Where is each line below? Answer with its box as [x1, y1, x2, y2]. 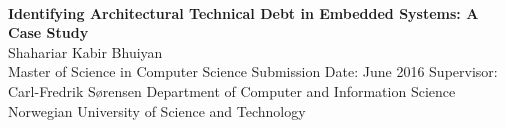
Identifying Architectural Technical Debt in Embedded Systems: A [8, 2, 479, 23]
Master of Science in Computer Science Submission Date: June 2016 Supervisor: [8, 61, 498, 82]
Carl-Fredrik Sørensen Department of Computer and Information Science [8, 80, 456, 101]
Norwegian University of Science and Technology [8, 100, 306, 121]
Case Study [8, 22, 89, 43]
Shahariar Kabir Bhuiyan [8, 41, 163, 62]
